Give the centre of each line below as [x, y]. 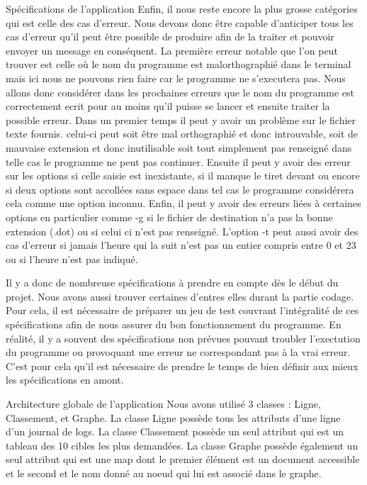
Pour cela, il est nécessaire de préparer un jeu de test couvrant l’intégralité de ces [182, 310]
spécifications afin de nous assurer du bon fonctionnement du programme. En [174, 324]
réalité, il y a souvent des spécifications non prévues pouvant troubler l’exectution [183, 338]
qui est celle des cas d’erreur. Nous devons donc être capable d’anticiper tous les [180, 22]
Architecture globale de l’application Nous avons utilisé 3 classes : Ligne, [163, 404]
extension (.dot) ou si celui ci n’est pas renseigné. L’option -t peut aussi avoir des [182, 231]
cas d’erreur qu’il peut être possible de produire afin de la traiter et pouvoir [170, 37]
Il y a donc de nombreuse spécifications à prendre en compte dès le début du [172, 283]
